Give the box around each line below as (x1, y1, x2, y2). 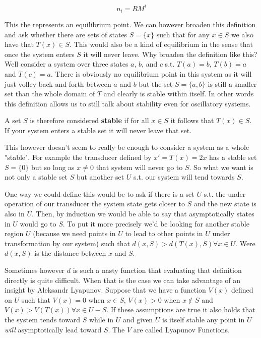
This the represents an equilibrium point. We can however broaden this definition (5, 19, 256, 29)
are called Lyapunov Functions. (133, 324, 230, 334)
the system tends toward (5, 314, 80, 324)
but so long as (31, 161, 75, 172)
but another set (76, 172, 124, 182)
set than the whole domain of (5, 88, 95, 99)
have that (5, 39, 34, 49)
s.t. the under (204, 188, 246, 199)
